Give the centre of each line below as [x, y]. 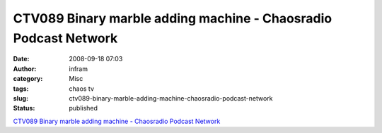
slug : [21, 98]
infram [79, 69]
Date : [21, 59]
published [83, 108]
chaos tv [82, 89]
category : [28, 79]
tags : [21, 89]
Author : [25, 69]
